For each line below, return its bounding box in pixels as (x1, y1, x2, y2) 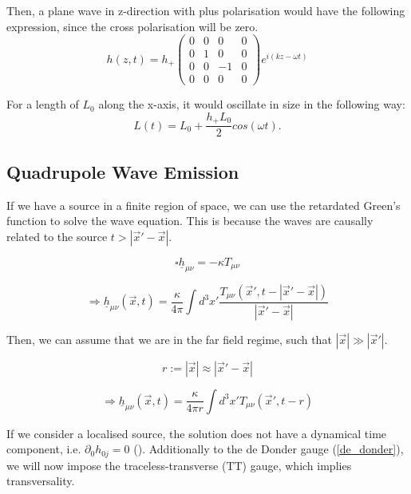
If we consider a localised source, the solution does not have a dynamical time (6, 425, 387, 441)
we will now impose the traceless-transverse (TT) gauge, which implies (6, 456, 352, 473)
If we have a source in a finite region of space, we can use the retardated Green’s (6, 196, 401, 213)
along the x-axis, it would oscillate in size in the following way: (98, 96, 405, 113)
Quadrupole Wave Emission (6, 159, 239, 184)
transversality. (6, 472, 75, 489)
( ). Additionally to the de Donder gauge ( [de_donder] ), (133, 441, 404, 457)
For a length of (6, 96, 79, 113)
